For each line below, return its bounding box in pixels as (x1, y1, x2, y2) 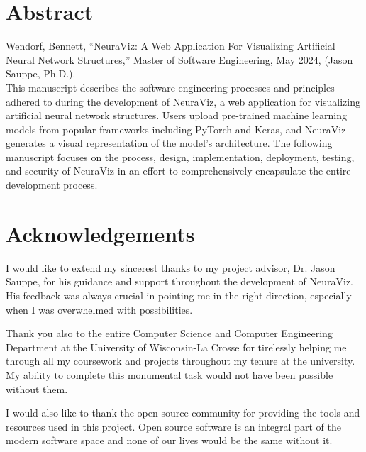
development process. (6, 177, 98, 192)
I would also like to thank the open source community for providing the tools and (6, 405, 360, 420)
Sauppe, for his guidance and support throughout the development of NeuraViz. (6, 274, 353, 289)
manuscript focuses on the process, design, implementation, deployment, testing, (6, 149, 355, 164)
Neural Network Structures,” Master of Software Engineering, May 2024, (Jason (6, 52, 353, 67)
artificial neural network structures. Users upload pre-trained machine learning (6, 108, 347, 123)
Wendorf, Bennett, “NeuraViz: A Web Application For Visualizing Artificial (6, 38, 335, 53)
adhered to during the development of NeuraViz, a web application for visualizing (6, 94, 360, 109)
